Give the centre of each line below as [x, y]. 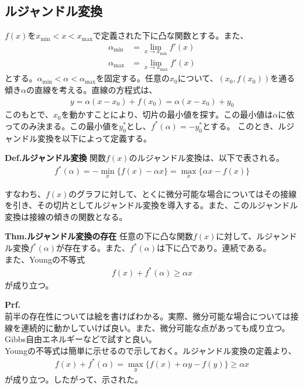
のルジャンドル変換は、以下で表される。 [206, 158]
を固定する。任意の [132, 78]
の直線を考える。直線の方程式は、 [92, 89]
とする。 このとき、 [240, 125]
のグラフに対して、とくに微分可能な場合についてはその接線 [183, 193]
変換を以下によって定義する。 [94, 138]
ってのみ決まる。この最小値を [62, 125]
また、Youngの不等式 [45, 259]
